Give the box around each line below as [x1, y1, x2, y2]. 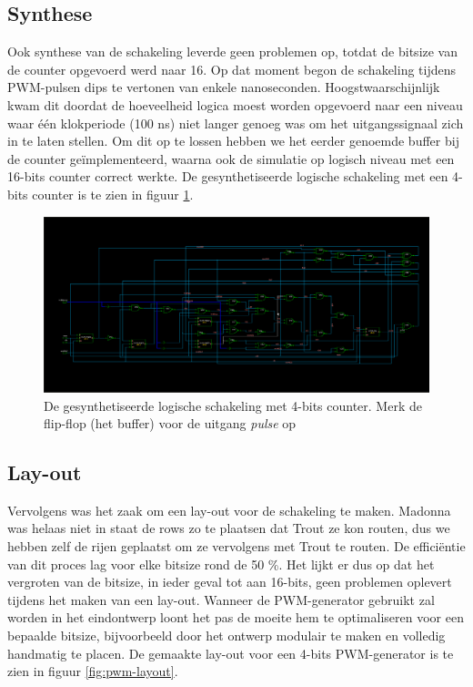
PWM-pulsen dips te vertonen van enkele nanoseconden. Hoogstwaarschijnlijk [7, 77, 440, 97]
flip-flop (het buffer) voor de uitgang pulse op [44, 414, 297, 433]
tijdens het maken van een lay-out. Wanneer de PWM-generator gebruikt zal [7, 590, 435, 609]
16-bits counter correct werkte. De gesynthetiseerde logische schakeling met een [7, 167, 448, 186]
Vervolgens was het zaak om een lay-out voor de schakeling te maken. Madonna [7, 500, 451, 519]
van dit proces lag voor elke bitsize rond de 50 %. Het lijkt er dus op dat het [7, 554, 435, 573]
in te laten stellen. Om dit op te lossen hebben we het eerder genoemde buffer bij [7, 131, 459, 150]
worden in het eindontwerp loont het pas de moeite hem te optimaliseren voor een [7, 608, 464, 627]
